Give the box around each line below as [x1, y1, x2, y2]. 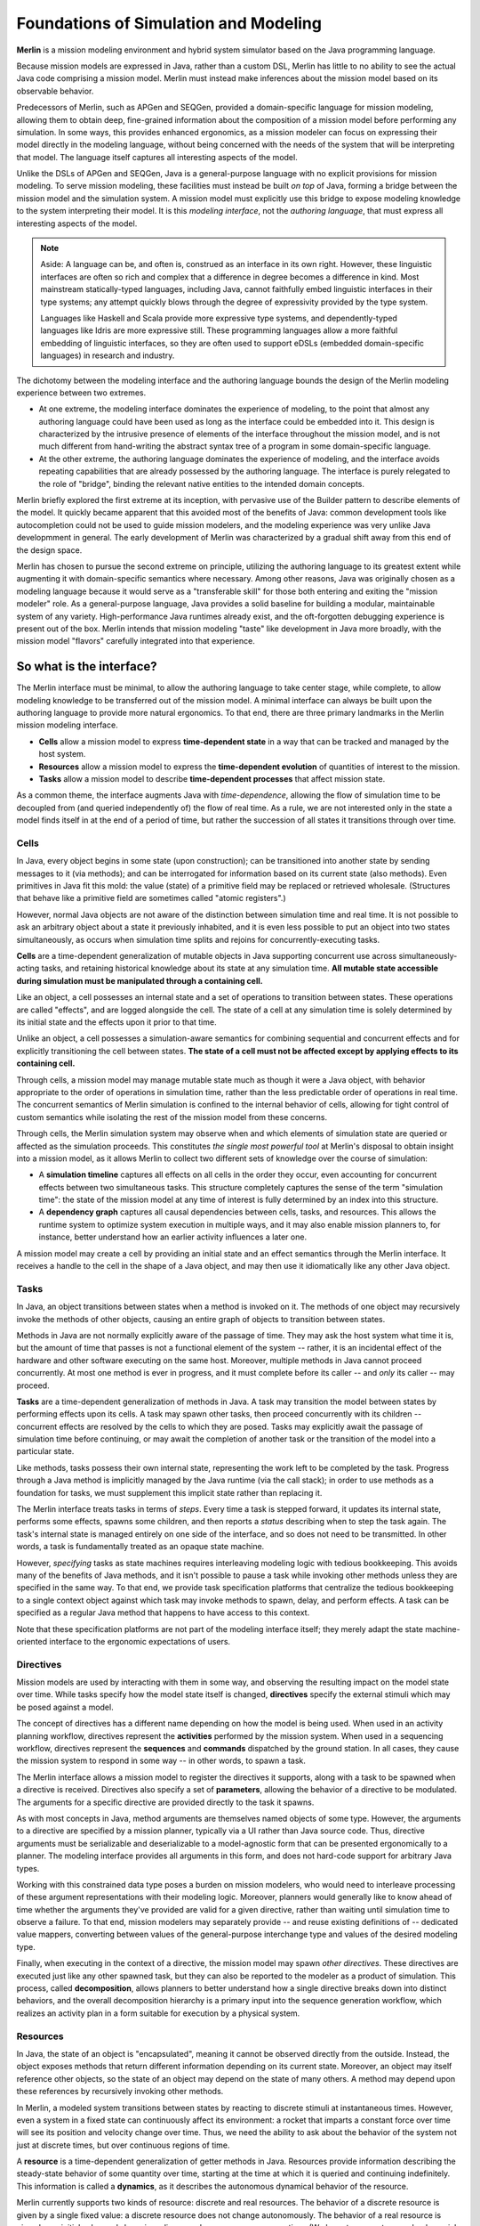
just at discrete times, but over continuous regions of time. [16, 2140, 230, 2150]
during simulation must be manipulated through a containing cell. [16, 975, 263, 986]
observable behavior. [16, 85, 94, 96]
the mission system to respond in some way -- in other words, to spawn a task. [16, 1755, 307, 1767]
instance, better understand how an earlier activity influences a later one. [38, 1231, 307, 1242]
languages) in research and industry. [40, 350, 175, 361]
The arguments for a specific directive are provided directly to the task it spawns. [16, 1797, 315, 1808]
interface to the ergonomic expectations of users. [49, 1636, 231, 1646]
